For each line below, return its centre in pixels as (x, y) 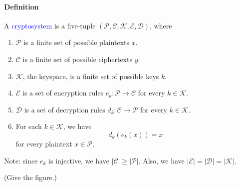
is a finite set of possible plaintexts (77, 42)
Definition (21, 6)
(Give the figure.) (30, 177)
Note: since (21, 160)
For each (29, 126)
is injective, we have (79, 160)
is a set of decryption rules (65, 109)
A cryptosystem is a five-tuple (50, 25)
